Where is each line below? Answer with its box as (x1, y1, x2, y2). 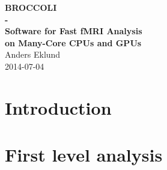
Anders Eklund (5, 48, 61, 61)
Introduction (5, 95, 112, 120)
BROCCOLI (5, 1, 57, 13)
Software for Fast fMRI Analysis (5, 25, 142, 37)
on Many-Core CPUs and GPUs (5, 36, 142, 49)
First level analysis (5, 142, 163, 167)
